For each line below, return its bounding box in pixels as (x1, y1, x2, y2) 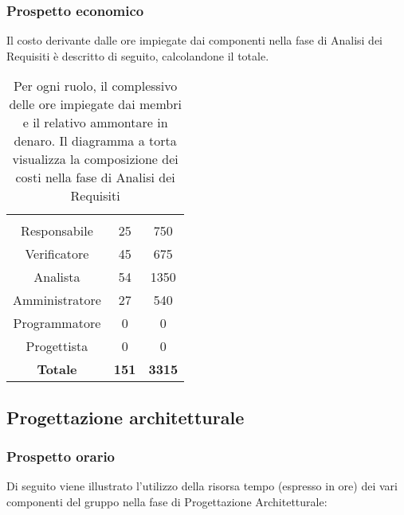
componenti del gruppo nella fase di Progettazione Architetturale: (6, 494, 328, 509)
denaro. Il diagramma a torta (14, 131, 177, 150)
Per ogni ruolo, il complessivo (13, 76, 178, 96)
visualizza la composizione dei (12, 150, 178, 169)
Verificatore (25, 244, 89, 263)
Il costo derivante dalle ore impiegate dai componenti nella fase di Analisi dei (6, 32, 383, 49)
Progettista (25, 337, 88, 356)
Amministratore (13, 291, 101, 310)
